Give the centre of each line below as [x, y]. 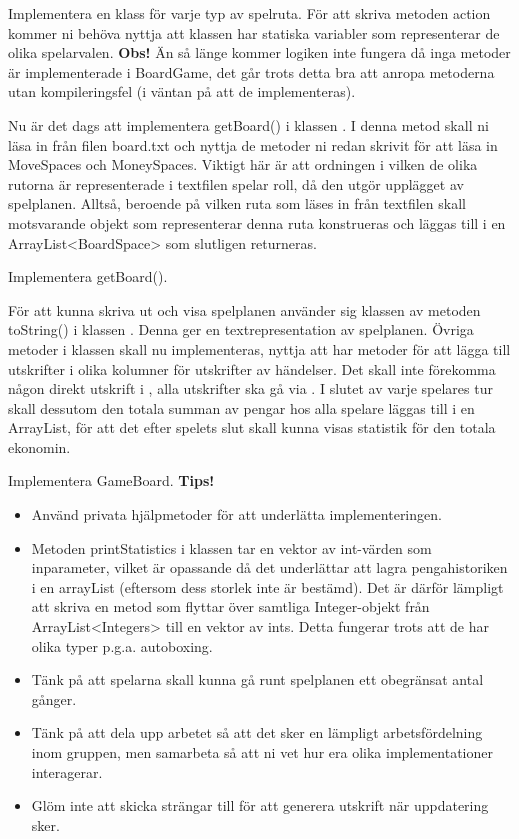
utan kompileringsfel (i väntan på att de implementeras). [182, 91]
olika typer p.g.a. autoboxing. [122, 645]
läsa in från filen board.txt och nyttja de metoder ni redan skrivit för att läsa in [253, 144]
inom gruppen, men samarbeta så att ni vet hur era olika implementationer [262, 752]
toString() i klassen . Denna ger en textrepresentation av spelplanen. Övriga [241, 329]
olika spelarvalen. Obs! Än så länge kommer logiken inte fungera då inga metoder [259, 52]
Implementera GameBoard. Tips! [111, 480]
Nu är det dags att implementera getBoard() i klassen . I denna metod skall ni [248, 124]
